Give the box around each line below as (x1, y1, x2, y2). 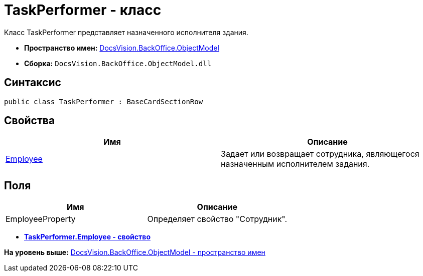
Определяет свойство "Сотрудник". (147, 214, 288, 224)
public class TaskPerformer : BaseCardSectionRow (4, 97, 203, 106)
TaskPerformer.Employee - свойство (24, 232, 151, 241)
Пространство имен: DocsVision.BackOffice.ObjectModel (24, 43, 219, 52)
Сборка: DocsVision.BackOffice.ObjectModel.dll (24, 59, 212, 68)
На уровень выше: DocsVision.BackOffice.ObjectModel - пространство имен (4, 248, 265, 257)
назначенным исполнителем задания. (221, 159, 370, 169)
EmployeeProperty (6, 214, 76, 224)
